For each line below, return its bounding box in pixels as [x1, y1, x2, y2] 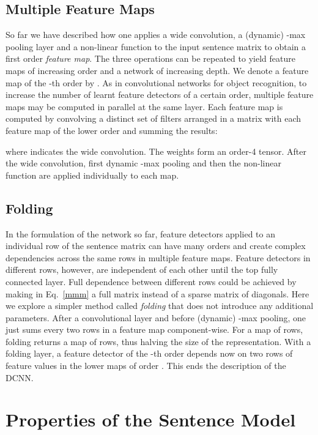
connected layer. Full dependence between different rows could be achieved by [6, 275, 297, 288]
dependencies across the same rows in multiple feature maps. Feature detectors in [6, 251, 311, 264]
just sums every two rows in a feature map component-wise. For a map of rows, [6, 323, 303, 336]
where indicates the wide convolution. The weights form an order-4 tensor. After [6, 144, 306, 157]
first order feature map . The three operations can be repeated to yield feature [6, 52, 295, 65]
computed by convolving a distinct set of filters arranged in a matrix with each [6, 112, 301, 125]
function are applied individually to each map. [6, 168, 179, 181]
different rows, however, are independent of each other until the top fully [6, 263, 278, 276]
